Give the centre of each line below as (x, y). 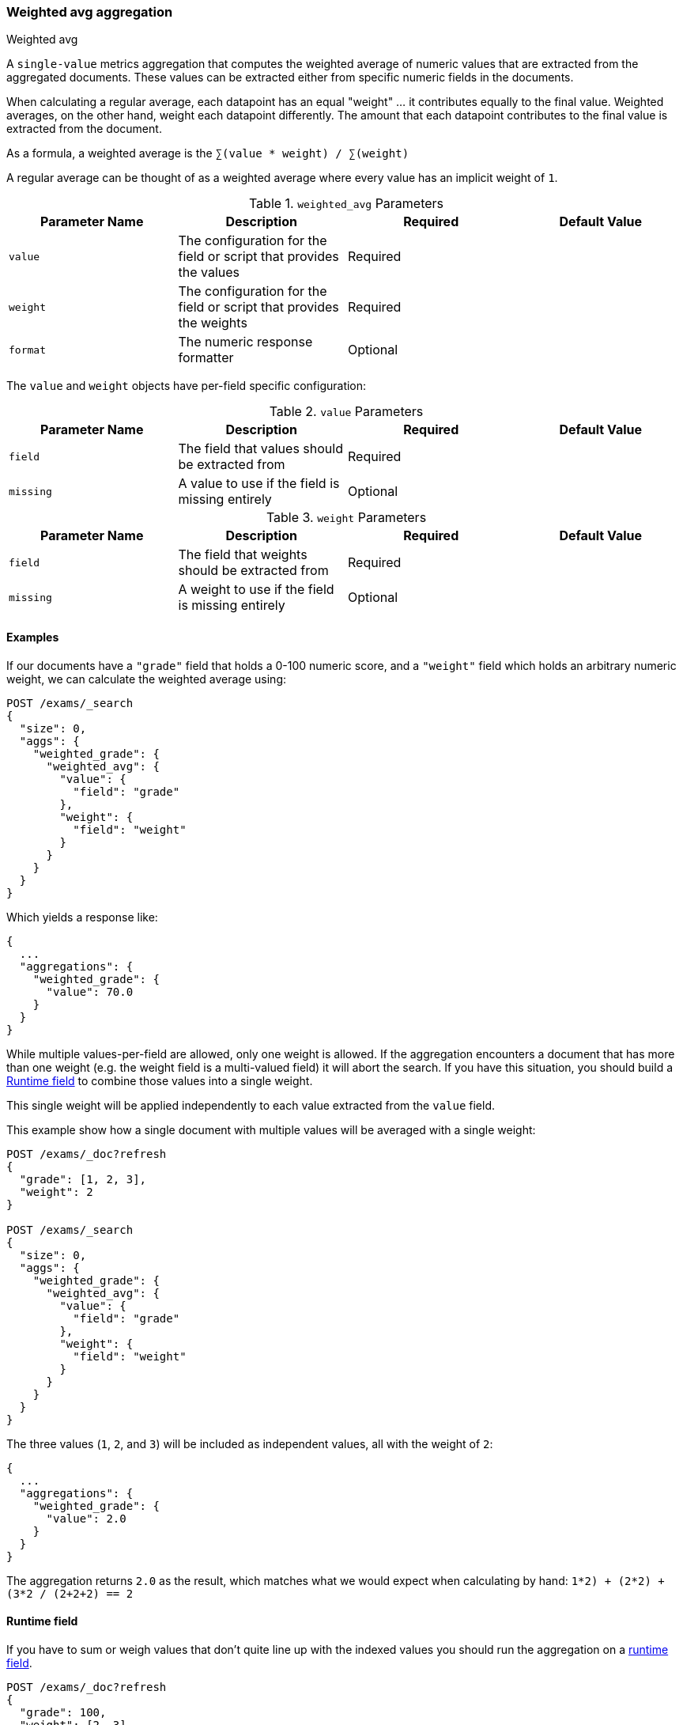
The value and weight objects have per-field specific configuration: (187, 386)
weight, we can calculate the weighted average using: (147, 679)
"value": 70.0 (90, 991)
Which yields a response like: (82, 917)
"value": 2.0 (86, 1518)
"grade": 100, (63, 1712)
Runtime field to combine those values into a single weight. (160, 1080)
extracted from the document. (84, 129)
